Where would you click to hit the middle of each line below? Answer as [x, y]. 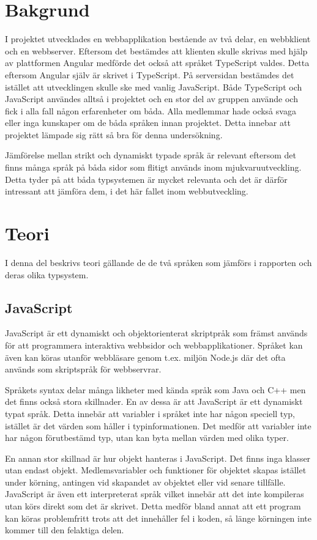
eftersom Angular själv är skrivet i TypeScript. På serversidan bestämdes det [150, 74]
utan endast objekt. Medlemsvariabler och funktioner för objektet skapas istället [156, 470]
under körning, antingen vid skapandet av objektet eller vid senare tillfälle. [145, 482]
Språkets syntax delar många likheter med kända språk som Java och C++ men [155, 389]
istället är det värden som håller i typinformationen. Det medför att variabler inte [158, 425]
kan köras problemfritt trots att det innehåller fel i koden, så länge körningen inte [158, 518]
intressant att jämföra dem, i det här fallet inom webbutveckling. [127, 191]
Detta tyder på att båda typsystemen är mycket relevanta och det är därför [146, 179]
